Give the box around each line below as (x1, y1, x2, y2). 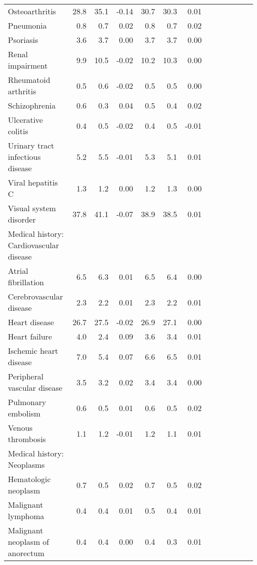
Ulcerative (8, 114, 43, 125)
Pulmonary (8, 396, 46, 408)
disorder (8, 214, 36, 225)
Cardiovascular (8, 239, 59, 251)
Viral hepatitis (8, 177, 58, 188)
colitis (8, 125, 28, 137)
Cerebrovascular (8, 291, 63, 302)
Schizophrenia (8, 100, 56, 111)
